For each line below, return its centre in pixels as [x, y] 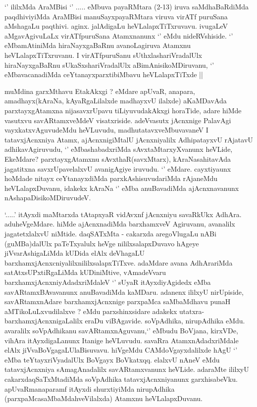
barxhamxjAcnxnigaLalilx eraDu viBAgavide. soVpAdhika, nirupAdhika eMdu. [125, 321]
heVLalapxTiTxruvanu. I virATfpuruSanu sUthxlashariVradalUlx [103, 55]
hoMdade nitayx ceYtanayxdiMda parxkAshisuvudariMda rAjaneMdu [111, 178]
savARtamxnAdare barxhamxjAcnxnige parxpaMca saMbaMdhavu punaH [118, 301]
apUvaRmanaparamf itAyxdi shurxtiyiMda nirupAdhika [90, 388]
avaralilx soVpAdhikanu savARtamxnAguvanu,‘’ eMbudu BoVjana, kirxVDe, [121, 330]
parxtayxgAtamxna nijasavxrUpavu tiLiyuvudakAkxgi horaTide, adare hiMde [123, 110]
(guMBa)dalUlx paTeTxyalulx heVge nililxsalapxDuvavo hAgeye [102, 243]
